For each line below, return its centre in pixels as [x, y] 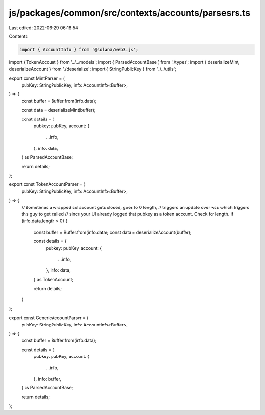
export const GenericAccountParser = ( [49, 318]
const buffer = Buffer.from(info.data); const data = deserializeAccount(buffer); [113, 232]
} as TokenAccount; [53, 279]
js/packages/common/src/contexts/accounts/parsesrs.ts [130, 13]
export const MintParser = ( [37, 78]
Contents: [19, 36]
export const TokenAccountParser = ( [47, 184]
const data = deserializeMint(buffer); [58, 110]
